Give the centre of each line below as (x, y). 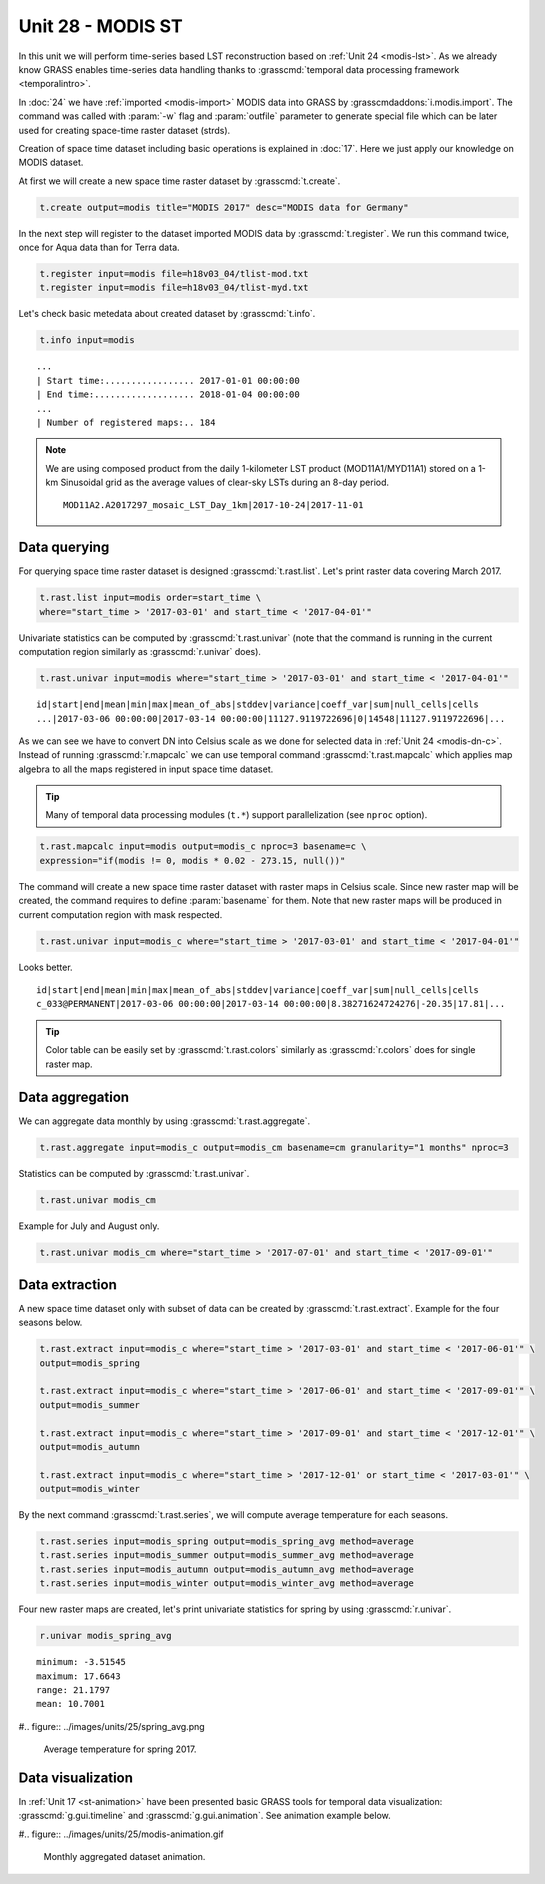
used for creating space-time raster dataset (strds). (124, 130)
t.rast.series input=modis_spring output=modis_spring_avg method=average (227, 1541)
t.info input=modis (87, 340)
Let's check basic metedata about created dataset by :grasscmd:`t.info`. (167, 314)
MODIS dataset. (51, 162)
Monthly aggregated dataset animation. (124, 1857)
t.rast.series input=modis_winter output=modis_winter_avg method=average (227, 1583)
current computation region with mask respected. (120, 914)
